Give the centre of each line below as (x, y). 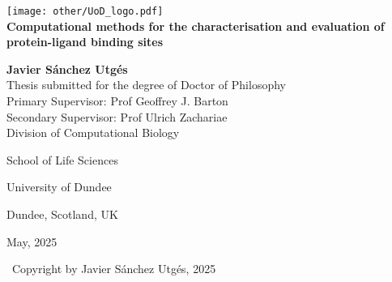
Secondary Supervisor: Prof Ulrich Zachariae (117, 116)
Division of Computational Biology (93, 132)
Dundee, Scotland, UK (62, 214)
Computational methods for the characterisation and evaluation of (196, 26)
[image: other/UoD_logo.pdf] (85, 11)
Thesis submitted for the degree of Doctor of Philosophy (146, 85)
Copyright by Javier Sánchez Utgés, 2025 (114, 269)
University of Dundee (59, 187)
